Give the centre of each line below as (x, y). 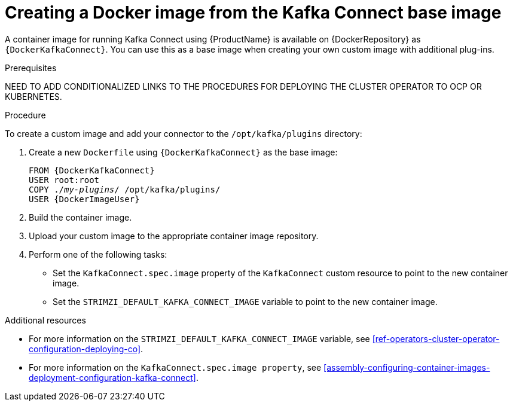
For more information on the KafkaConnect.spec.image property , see (175, 367)
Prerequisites (31, 68)
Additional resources (45, 320)
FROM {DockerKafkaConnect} (92, 170)
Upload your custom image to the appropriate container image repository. (174, 236)
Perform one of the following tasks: (98, 254)
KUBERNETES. (33, 96)
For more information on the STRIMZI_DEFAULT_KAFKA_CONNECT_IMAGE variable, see (199, 338)
